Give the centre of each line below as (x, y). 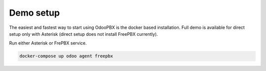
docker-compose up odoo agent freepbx (66, 56)
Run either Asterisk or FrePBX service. (48, 43)
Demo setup (34, 13)
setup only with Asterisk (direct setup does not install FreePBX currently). (83, 34)
